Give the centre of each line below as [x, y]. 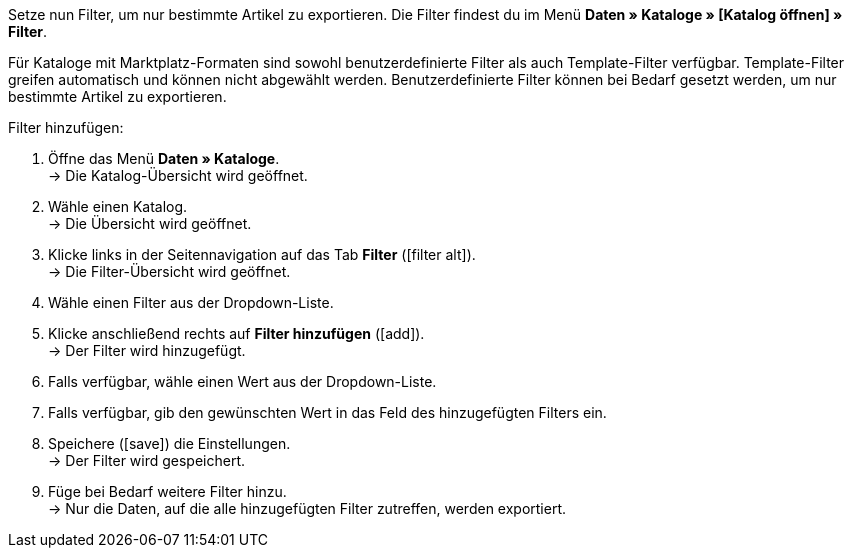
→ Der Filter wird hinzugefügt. [147, 350]
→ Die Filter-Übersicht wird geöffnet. [169, 271]
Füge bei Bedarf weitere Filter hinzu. [167, 491]
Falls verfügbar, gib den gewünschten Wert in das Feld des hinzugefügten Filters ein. [327, 412]
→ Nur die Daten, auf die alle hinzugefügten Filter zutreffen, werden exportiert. [307, 508]
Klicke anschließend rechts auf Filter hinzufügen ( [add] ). [236, 333]
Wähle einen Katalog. [118, 206]
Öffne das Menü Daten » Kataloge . [164, 158]
